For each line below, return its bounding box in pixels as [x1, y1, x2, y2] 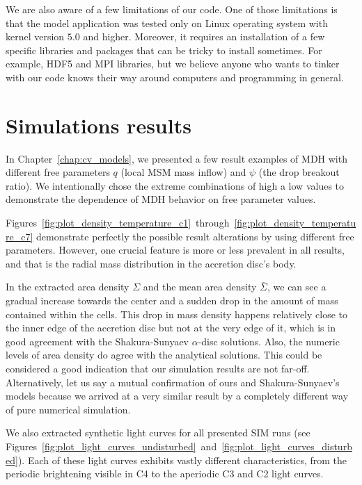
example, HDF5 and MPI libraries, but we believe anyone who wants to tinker [6, 56, 340, 71]
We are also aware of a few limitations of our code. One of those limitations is [6, 2, 338, 16]
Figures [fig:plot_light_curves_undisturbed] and [6, 438, 217, 453]
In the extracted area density [6, 279, 129, 294]
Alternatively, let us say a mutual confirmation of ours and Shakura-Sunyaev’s [6, 375, 340, 389]
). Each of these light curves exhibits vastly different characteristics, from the [17, 452, 347, 467]
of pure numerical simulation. [6, 402, 131, 416]
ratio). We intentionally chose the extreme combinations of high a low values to [6, 178, 345, 192]
